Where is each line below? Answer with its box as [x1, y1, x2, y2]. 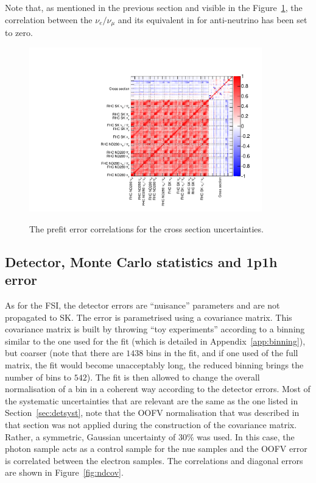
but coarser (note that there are [5, 346, 124, 359]
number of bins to [5, 370, 72, 383]
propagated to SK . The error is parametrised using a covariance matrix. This [5, 310, 292, 323]
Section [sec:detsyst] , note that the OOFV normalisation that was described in [5, 406, 300, 419]
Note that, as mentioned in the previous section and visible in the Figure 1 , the [5, 1, 303, 13]
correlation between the [5, 13, 93, 26]
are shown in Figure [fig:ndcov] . [5, 466, 124, 479]
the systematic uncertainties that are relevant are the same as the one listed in [5, 394, 298, 407]
